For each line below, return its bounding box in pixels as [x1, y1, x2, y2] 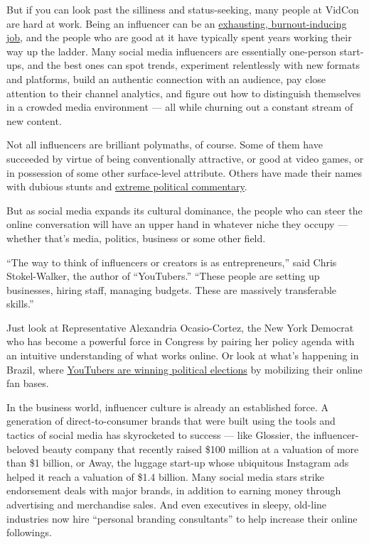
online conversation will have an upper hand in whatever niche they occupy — [6, 217, 348, 232]
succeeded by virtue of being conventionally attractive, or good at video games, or [6, 151, 364, 165]
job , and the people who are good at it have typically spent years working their [6, 30, 352, 45]
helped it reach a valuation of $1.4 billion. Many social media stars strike [6, 469, 324, 484]
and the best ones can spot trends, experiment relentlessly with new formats [27, 58, 360, 72]
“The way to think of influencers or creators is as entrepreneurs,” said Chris [6, 254, 337, 269]
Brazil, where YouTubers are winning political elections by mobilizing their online [6, 361, 363, 376]
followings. [6, 525, 52, 540]
